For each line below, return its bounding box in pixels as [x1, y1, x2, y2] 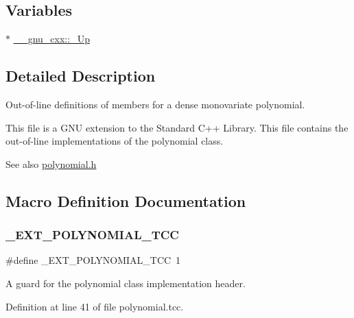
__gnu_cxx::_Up [13, 32, 90, 46]
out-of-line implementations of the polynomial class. [5, 134, 224, 148]
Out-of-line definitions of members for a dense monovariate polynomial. [5, 97, 305, 111]
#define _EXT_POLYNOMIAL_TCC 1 [5, 253, 181, 267]
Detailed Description [5, 65, 156, 86]
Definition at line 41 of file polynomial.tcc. [5, 299, 184, 313]
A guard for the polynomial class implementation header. [5, 276, 246, 290]
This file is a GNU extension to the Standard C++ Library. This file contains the [5, 120, 349, 134]
